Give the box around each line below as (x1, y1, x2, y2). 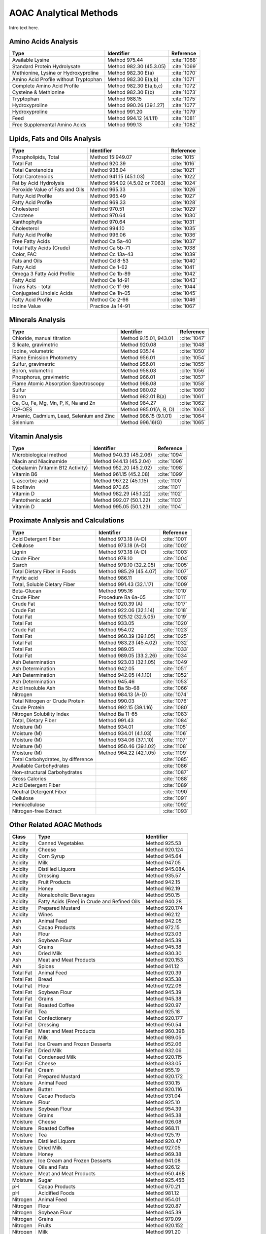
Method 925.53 (145, 840, 182, 847)
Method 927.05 (145, 1144, 181, 1151)
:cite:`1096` (158, 458, 184, 464)
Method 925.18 (145, 1008, 180, 1015)
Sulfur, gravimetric (12, 361, 55, 368)
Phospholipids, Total (12, 154, 59, 160)
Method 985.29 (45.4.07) (99, 568, 157, 575)
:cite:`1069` (171, 63, 198, 70)
